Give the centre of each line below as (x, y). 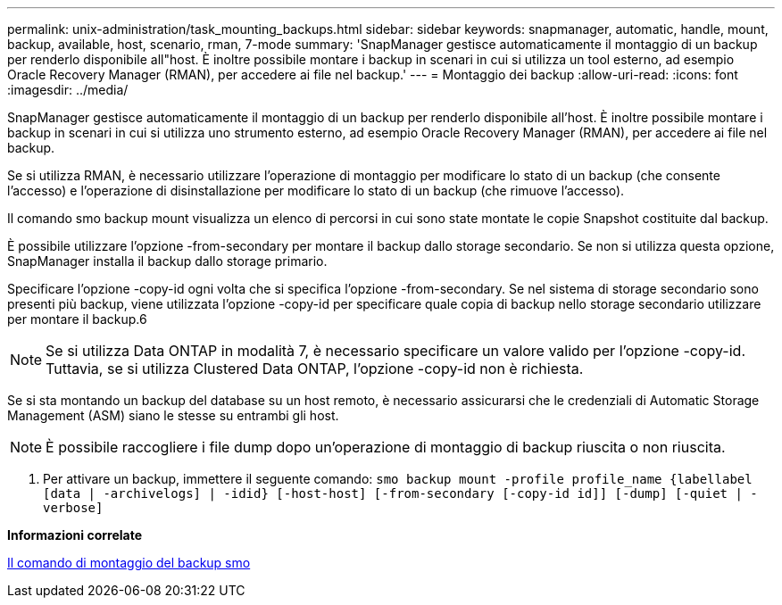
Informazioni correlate (75, 535)
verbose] (73, 508)
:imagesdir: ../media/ (68, 90)
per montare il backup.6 (77, 319)
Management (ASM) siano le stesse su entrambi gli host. (173, 415)
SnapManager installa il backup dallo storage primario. (167, 261)
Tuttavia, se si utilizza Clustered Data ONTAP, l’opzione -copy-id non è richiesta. (315, 369)
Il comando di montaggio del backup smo (129, 563)
